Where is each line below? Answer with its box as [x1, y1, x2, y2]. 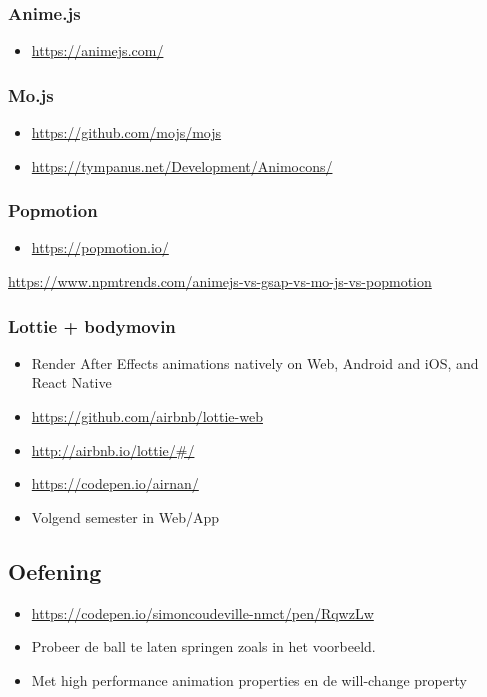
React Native [31, 372, 112, 393]
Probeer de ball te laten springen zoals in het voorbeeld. [31, 636, 376, 657]
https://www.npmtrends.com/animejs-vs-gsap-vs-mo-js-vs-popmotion [8, 271, 432, 292]
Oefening [8, 555, 102, 586]
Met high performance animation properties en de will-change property [31, 669, 467, 690]
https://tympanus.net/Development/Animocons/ [31, 155, 333, 176]
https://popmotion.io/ [31, 237, 169, 258]
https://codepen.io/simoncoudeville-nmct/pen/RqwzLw [31, 602, 374, 623]
